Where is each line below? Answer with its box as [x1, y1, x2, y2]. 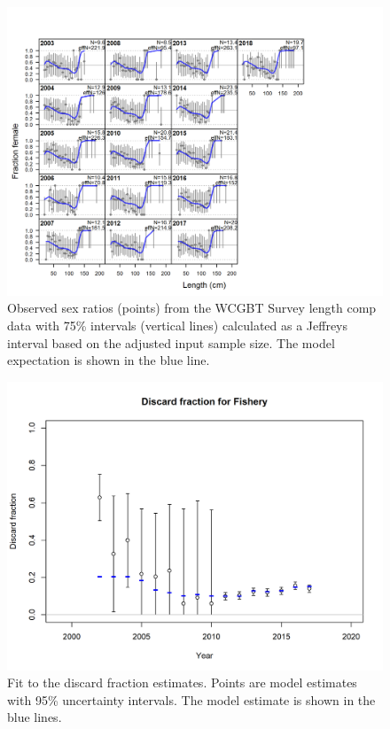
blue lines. [7, 708, 62, 726]
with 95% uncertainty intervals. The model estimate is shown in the [7, 690, 376, 709]
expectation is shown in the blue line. [7, 351, 210, 369]
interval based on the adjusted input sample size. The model [7, 333, 335, 352]
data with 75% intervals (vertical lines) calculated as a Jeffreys [7, 316, 348, 335]
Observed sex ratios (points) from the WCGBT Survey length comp [7, 299, 377, 317]
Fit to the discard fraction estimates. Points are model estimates [7, 673, 357, 692]
